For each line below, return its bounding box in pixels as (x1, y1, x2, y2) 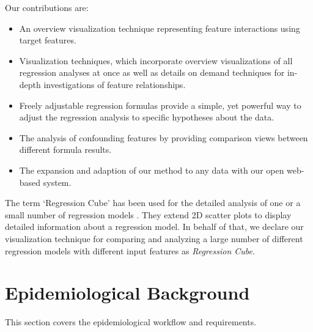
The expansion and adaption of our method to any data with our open (19, 163, 284, 176)
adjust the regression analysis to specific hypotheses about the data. (19, 111, 274, 124)
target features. (19, 34, 76, 46)
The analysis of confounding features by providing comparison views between (19, 131, 308, 144)
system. (43, 175, 72, 188)
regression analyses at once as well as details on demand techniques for (19, 66, 285, 79)
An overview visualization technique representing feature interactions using (19, 21, 300, 34)
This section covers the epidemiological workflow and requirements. (5, 315, 257, 328)
